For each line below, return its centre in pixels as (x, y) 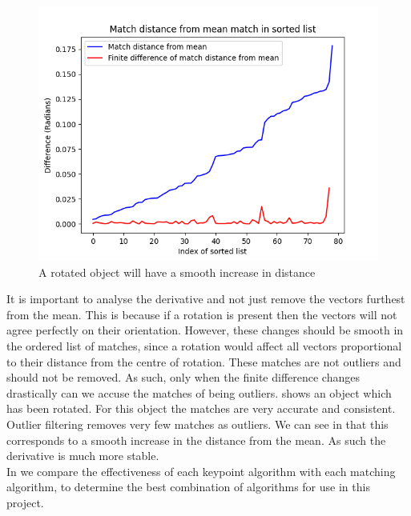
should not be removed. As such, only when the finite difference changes (183, 377)
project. (25, 502)
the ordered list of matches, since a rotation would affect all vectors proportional (204, 345)
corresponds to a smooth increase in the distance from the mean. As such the (196, 440)
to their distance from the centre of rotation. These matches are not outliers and (204, 361)
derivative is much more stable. (83, 456)
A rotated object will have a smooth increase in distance (177, 272)
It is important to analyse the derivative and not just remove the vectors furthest (206, 299)
